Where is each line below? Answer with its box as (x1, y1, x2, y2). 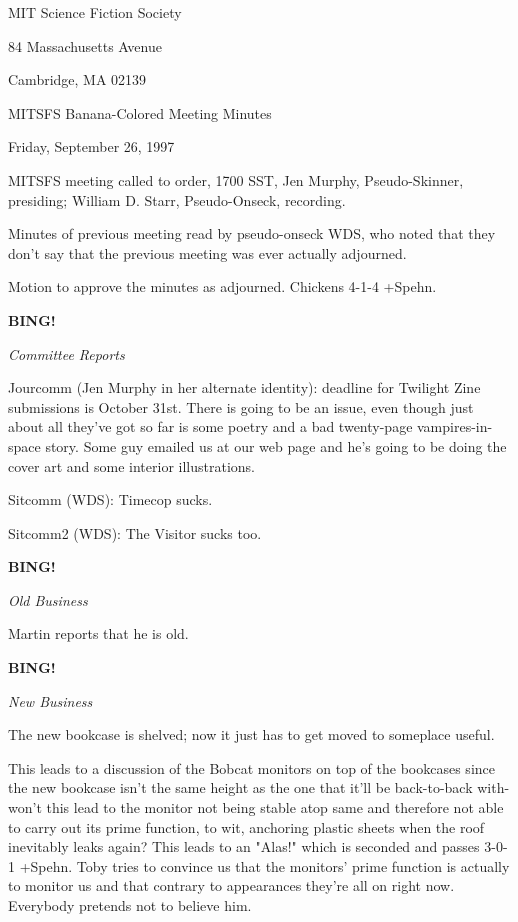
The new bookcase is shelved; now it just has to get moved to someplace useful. (8, 724, 495, 745)
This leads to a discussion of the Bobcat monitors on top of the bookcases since (8, 757, 495, 778)
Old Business (8, 589, 88, 610)
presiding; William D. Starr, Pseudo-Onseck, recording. (8, 189, 346, 210)
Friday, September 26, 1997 (8, 136, 175, 157)
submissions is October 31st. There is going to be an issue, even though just (8, 396, 474, 417)
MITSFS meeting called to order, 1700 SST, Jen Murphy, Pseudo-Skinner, (8, 169, 464, 190)
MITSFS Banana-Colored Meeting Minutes (8, 102, 272, 123)
